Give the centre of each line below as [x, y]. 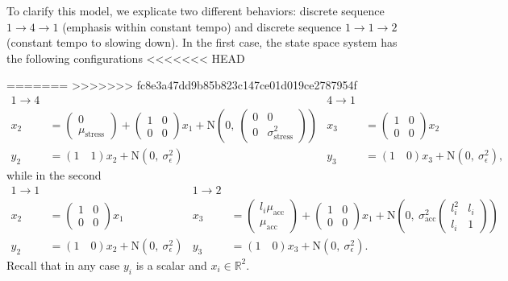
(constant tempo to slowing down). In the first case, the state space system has [202, 42]
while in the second [54, 175]
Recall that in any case [63, 264]
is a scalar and [171, 264]
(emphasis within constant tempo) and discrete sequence [202, 26]
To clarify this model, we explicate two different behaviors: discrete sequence [196, 10]
